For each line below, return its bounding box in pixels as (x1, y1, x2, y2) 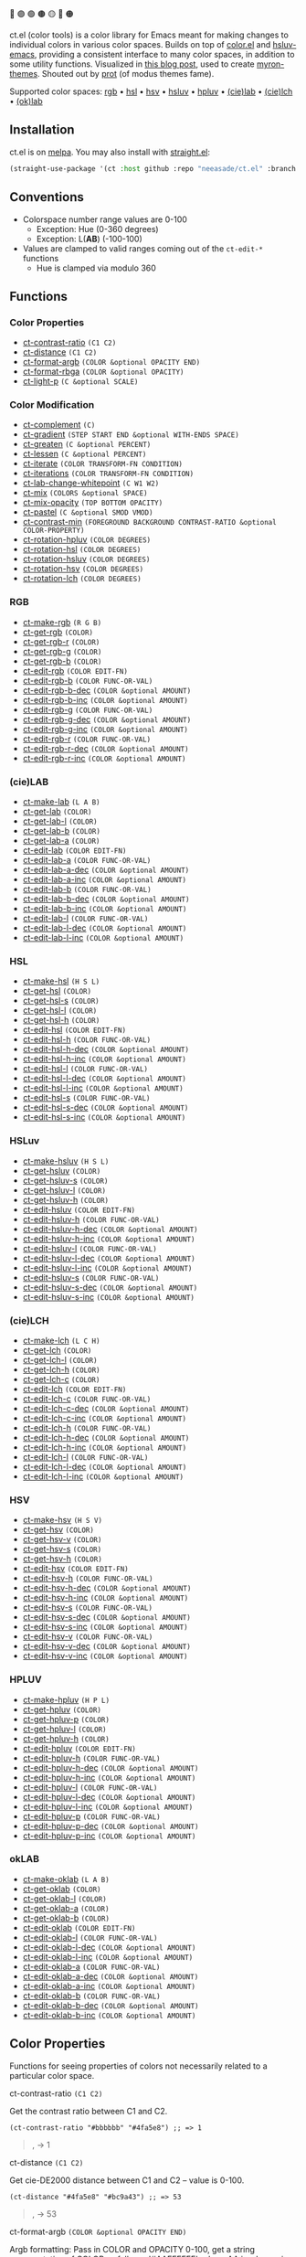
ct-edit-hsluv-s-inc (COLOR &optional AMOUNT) (22, 1291, 195, 1302)
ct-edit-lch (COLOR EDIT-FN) (22, 1383, 127, 1394)
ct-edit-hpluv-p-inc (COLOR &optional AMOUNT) (22, 1830, 196, 1841)
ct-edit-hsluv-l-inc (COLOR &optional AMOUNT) (22, 1262, 193, 1273)
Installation (9, 122, 75, 138)
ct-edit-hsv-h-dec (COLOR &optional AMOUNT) (22, 1582, 192, 1593)
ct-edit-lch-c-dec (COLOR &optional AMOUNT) (22, 1402, 190, 1413)
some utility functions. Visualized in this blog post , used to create (9, 59, 256, 69)
